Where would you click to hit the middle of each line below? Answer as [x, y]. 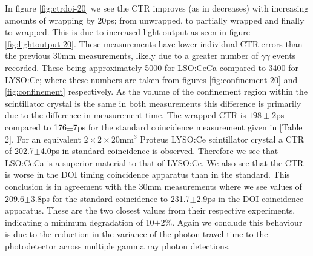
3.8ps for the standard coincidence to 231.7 [110, 198]
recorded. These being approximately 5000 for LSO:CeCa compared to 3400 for [152, 67]
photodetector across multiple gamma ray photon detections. [118, 245]
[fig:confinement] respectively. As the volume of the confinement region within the [156, 91]
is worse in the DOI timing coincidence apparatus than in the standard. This [147, 174]
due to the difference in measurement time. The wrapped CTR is [126, 115]
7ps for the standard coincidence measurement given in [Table [188, 126]
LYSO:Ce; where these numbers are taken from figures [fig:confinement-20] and [151, 79]
